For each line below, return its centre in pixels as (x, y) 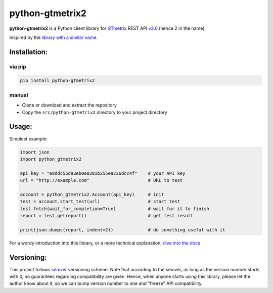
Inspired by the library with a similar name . (54, 37)
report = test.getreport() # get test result (107, 216)
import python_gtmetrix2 (51, 159)
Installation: (29, 52)
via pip (18, 67)
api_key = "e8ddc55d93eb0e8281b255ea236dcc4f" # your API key (103, 173)
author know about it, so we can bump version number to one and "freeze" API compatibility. (106, 283)
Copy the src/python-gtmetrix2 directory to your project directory (95, 112)
